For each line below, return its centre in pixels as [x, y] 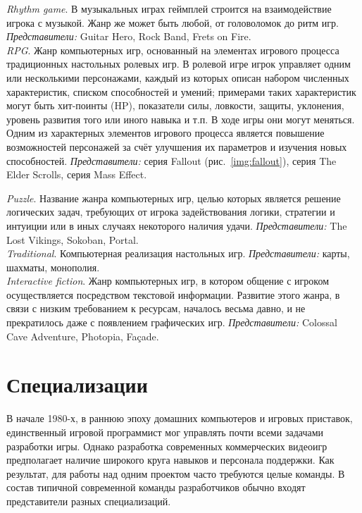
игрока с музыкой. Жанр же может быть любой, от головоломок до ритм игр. [173, 22]
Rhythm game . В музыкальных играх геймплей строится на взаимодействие [169, 8]
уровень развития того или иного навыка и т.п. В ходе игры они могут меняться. [181, 119]
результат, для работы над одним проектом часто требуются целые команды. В [176, 473]
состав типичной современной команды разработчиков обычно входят [156, 487]
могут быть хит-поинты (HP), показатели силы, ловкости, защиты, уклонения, [175, 105]
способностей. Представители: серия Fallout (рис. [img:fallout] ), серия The [171, 160]
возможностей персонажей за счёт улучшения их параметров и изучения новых [177, 146]
